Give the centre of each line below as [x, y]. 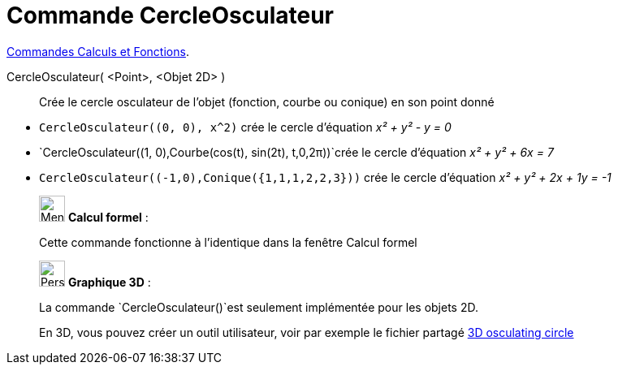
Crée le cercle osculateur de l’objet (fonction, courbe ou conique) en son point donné [267, 101]
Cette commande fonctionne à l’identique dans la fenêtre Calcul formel [228, 242]
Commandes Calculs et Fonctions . [98, 51]
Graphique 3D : [109, 282]
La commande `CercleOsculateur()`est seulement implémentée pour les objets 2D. [259, 307]
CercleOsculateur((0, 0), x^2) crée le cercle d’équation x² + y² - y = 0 [245, 127]
